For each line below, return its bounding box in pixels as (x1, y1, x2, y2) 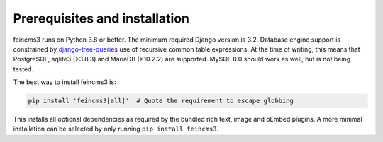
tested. (13, 64, 34, 73)
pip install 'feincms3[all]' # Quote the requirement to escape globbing (28, 97, 294, 105)
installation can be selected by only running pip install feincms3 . (13, 124, 219, 134)
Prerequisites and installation (13, 11, 190, 26)
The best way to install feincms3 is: (13, 78, 116, 86)
